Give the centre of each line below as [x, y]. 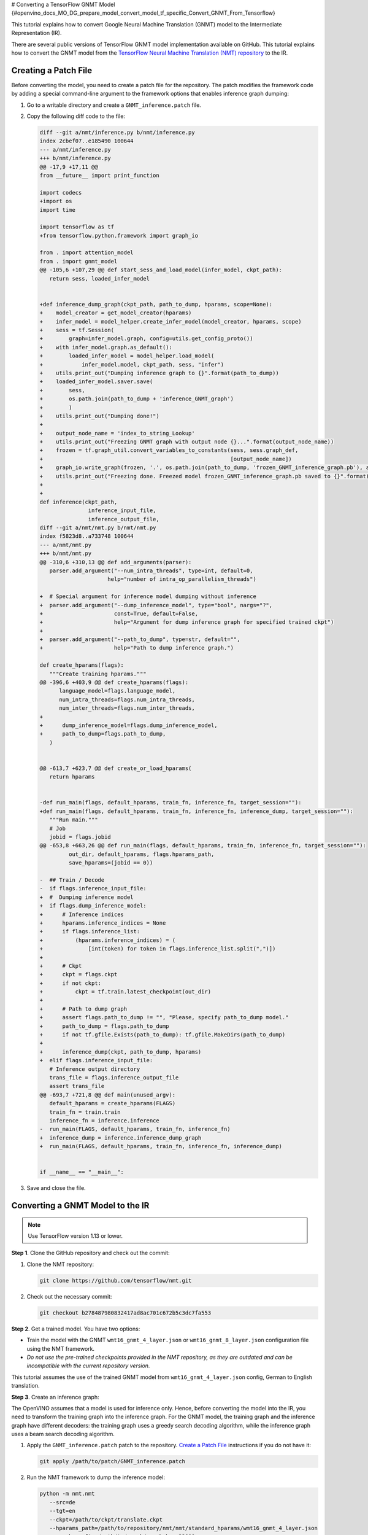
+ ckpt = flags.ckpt [79, 974]
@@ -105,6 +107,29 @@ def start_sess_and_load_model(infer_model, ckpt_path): [161, 270]
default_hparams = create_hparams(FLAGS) [113, 1103]
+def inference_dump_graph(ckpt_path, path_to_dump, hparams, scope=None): [156, 304]
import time [58, 210]
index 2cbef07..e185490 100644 [87, 141]
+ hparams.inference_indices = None [103, 923]
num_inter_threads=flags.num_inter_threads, [127, 708]
